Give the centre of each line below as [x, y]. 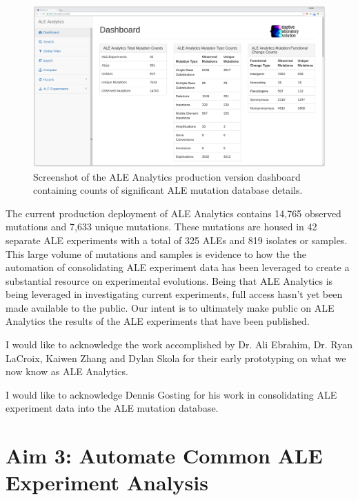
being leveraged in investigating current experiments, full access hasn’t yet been [174, 294]
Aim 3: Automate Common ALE [164, 456]
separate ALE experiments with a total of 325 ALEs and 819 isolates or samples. [177, 240]
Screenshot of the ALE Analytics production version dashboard [167, 176]
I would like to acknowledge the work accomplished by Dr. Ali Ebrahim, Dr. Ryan [179, 344]
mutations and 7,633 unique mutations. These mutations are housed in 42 [161, 227]
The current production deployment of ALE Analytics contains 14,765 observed [173, 213]
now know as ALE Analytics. [67, 371]
